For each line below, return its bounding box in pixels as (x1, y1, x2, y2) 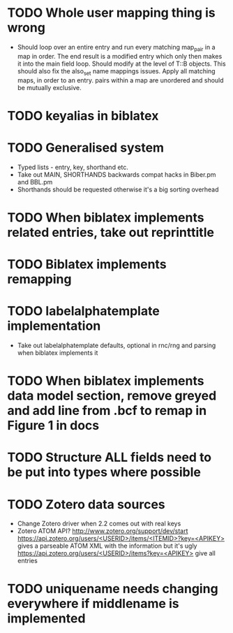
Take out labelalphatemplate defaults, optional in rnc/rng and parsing (17, 341, 216, 349)
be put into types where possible (7, 465, 201, 480)
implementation (7, 318, 101, 334)
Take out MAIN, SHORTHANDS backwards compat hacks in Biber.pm (17, 170, 216, 179)
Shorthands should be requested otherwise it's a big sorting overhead (17, 185, 219, 194)
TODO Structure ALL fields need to (7, 449, 212, 465)
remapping (7, 271, 72, 287)
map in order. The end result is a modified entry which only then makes (17, 52, 223, 60)
